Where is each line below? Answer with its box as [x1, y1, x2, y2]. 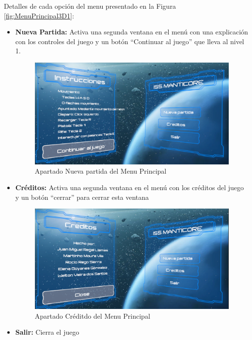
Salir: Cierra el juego [15, 327, 79, 337]
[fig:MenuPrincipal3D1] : [4, 10, 74, 20]
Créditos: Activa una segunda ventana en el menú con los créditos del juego [15, 182, 244, 193]
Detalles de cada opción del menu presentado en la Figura [4, 1, 176, 11]
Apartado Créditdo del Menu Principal [34, 310, 150, 321]
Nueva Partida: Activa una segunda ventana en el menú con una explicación [15, 27, 248, 37]
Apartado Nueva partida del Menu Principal [34, 166, 167, 176]
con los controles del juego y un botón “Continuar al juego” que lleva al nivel [15, 36, 244, 46]
